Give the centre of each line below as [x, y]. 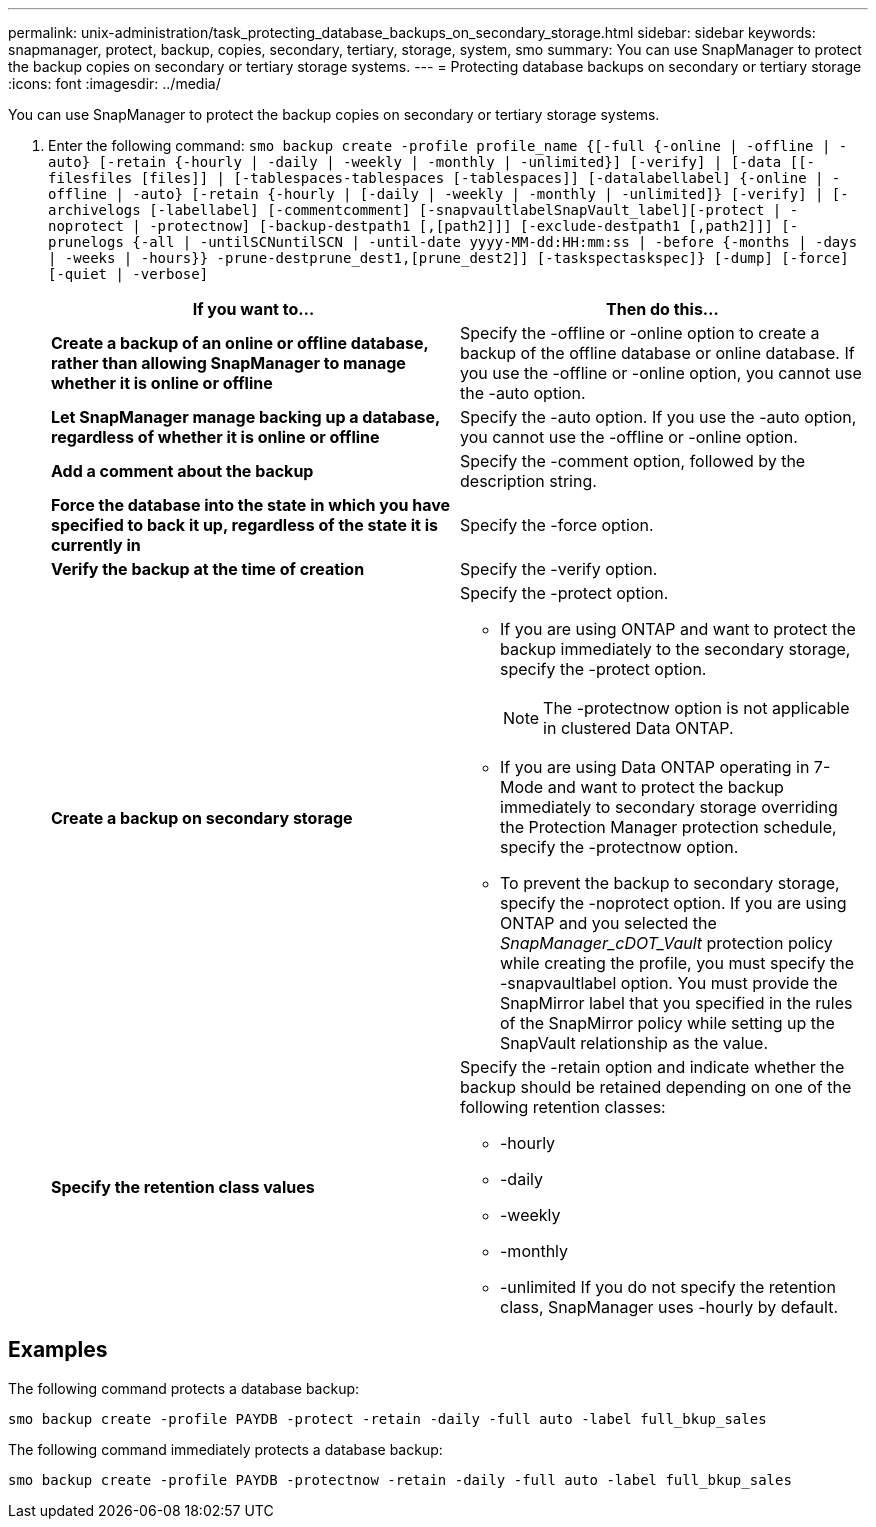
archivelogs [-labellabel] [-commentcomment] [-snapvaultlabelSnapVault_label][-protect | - [423, 210]
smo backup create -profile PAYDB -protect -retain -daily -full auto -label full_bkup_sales [387, 1418]
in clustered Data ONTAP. [638, 728]
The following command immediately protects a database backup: [225, 1449]
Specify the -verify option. [559, 569]
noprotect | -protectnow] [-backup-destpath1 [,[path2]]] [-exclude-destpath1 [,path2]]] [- [423, 226]
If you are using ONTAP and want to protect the [678, 629]
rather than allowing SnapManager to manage [228, 363]
